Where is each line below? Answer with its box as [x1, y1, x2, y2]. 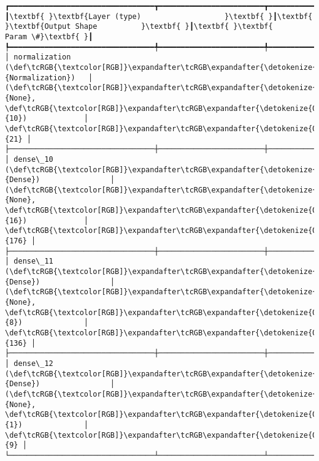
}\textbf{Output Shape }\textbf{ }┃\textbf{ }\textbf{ [5, 22, 273, 31]
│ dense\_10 [5, 154, 53, 164]
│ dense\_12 [5, 359, 53, 368]
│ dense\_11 [5, 257, 53, 266]
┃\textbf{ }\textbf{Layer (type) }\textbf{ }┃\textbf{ [5, 12, 313, 21]
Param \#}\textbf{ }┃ [5, 32, 93, 41]
